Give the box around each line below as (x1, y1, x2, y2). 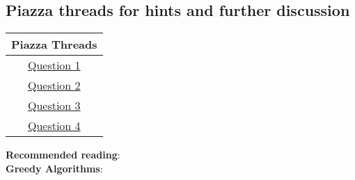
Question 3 (27, 97, 81, 114)
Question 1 (27, 57, 81, 74)
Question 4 (27, 117, 81, 134)
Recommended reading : (6, 147, 120, 162)
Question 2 (27, 77, 81, 94)
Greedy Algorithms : (6, 161, 103, 175)
